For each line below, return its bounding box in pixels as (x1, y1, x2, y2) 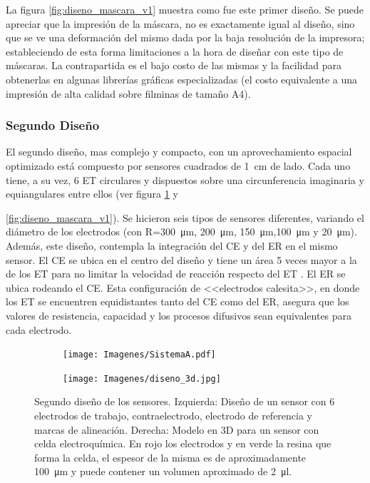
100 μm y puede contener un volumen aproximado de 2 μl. (34, 464, 292, 479)
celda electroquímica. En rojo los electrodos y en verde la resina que (34, 436, 332, 451)
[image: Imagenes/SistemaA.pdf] (63, 350, 216, 360)
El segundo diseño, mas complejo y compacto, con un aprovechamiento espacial (6, 144, 352, 159)
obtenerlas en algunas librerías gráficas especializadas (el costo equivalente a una (6, 71, 357, 86)
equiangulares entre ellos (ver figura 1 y (6, 186, 178, 201)
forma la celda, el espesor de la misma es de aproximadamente (34, 449, 307, 464)
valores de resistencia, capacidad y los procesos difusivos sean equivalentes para (6, 307, 352, 322)
